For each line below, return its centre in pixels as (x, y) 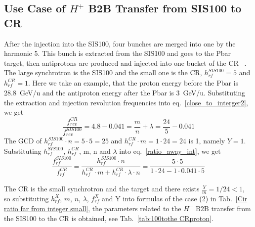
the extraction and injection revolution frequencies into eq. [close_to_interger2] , (126, 102)
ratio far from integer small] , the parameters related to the (93, 208)
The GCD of (23, 141)
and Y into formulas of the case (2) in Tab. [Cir (174, 198)
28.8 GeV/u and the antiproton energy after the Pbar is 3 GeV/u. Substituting (125, 93)
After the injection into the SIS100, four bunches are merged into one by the (120, 43)
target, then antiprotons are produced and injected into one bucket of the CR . (125, 63)
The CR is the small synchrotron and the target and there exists (102, 189)
